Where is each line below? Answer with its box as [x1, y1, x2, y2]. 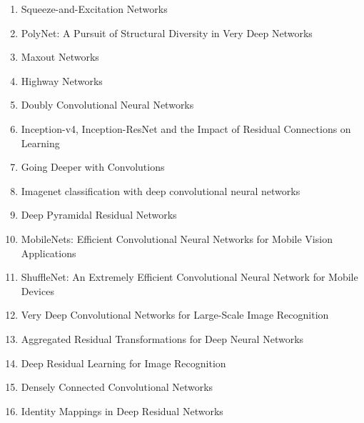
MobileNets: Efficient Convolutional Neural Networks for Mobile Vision [21, 231, 333, 246]
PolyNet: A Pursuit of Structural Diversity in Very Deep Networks [21, 25, 313, 40]
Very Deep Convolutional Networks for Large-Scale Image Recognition [21, 307, 329, 322]
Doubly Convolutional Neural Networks [21, 97, 194, 112]
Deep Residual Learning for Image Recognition [21, 355, 226, 370]
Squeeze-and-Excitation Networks [21, 1, 168, 16]
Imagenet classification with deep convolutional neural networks [21, 183, 300, 198]
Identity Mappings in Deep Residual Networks [21, 403, 223, 418]
